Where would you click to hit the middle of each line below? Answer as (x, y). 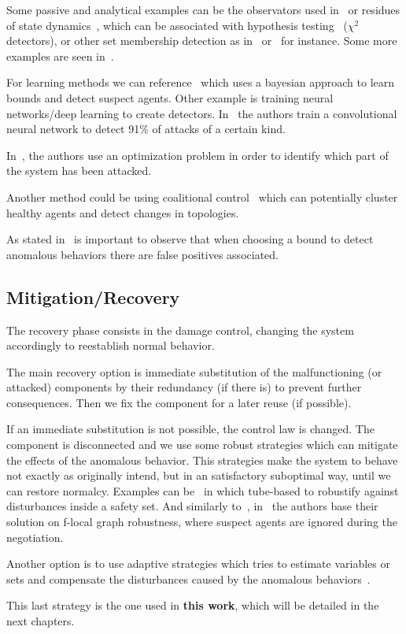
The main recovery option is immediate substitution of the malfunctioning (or (194, 371)
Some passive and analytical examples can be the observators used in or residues (203, 9)
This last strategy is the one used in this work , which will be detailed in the (193, 605)
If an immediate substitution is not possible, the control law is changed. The (190, 429)
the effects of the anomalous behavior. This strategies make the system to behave (202, 460)
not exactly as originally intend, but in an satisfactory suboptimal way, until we (199, 475)
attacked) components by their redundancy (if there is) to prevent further (184, 387)
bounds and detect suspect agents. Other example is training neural (170, 97)
